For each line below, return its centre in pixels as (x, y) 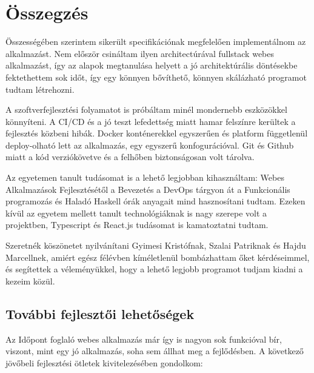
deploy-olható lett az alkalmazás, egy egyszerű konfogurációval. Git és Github (150, 145)
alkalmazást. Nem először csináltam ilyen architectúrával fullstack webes (140, 53)
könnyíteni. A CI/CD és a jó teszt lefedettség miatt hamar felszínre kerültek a (151, 121)
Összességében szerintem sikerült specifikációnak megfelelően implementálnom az (156, 42)
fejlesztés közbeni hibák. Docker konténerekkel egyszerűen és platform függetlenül (157, 133)
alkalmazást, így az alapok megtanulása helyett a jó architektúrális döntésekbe (152, 65)
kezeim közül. (30, 281)
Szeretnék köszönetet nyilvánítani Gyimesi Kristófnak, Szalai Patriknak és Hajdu (156, 245)
